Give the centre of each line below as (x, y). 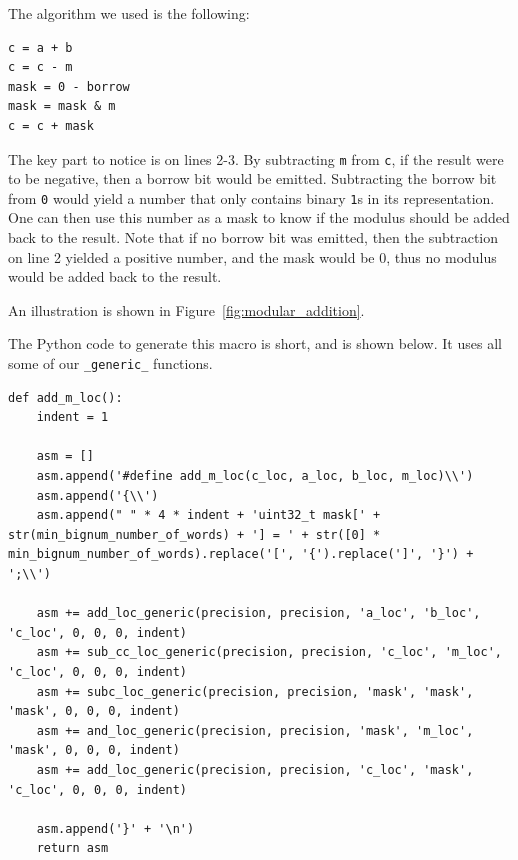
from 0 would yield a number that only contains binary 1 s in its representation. (251, 197)
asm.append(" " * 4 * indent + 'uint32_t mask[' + (208, 515)
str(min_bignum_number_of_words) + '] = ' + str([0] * (194, 534)
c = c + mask (51, 125)
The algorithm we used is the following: (129, 13)
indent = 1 (72, 417)
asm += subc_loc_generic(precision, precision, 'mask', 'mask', (255, 691)
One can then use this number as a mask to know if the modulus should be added (259, 217)
